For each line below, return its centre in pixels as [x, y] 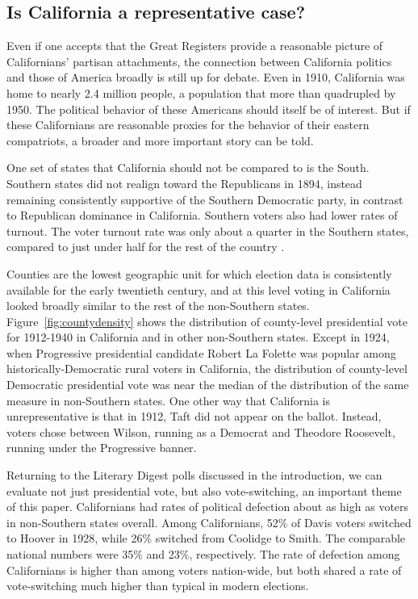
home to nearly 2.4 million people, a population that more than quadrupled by [201, 92]
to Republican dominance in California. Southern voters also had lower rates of [202, 215]
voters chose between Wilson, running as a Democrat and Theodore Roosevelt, [201, 431]
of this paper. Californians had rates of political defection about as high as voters [208, 507]
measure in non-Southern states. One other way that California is [169, 400]
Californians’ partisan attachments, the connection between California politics [199, 61]
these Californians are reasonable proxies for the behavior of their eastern [188, 125]
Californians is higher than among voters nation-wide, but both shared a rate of [204, 570]
